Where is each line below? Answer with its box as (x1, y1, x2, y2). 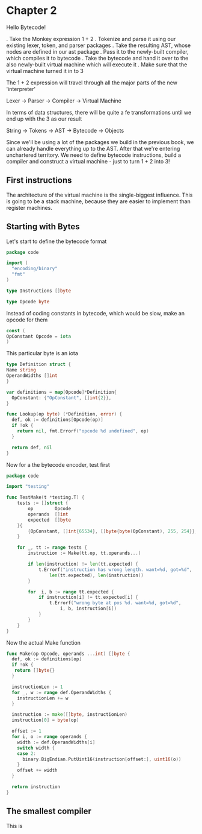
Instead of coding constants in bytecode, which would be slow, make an (6, 309, 185, 317)
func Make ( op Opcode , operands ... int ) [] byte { (6, 651, 130, 657)
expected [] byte (28, 517, 71, 523)
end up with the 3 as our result (6, 115, 82, 122)
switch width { (17, 745, 55, 751)
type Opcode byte (6, 299, 50, 305)
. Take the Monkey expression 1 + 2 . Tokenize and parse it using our (6, 35, 176, 42)
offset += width (17, 767, 58, 774)
